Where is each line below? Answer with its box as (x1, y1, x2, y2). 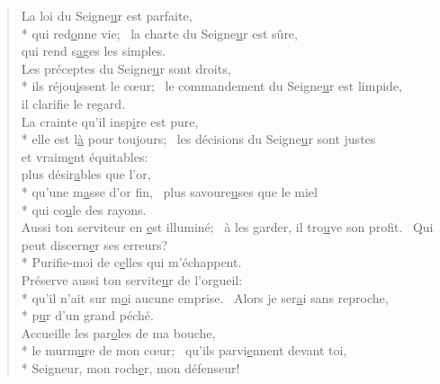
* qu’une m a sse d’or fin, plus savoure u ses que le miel (21, 182, 318, 201)
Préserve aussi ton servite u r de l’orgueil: (21, 270, 243, 289)
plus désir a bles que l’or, (21, 165, 151, 183)
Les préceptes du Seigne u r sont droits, (21, 58, 231, 77)
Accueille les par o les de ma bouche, (21, 323, 216, 342)
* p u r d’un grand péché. (21, 306, 154, 325)
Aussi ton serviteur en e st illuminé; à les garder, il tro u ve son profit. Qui (21, 218, 434, 237)
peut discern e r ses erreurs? (21, 235, 168, 254)
